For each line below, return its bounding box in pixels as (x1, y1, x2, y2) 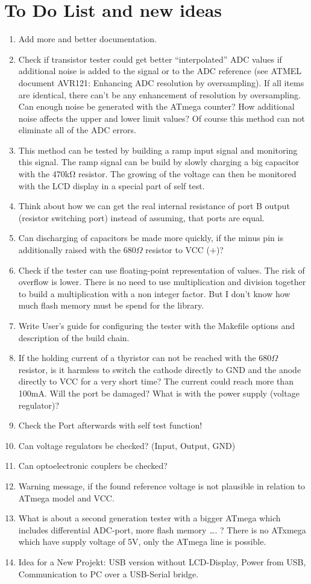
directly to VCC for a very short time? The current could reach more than (18, 375, 294, 388)
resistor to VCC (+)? (145, 243, 224, 256)
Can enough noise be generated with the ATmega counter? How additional (18, 100, 295, 113)
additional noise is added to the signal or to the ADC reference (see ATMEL (18, 64, 302, 77)
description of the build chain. (18, 331, 130, 344)
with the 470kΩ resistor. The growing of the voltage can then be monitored (18, 168, 297, 180)
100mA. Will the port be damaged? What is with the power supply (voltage (18, 386, 300, 399)
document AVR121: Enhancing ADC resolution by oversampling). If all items (18, 76, 304, 89)
